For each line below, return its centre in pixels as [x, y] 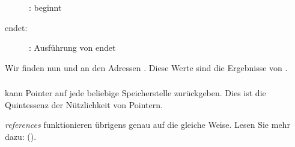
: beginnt [45, 7]
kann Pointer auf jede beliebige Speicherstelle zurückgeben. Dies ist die [135, 93]
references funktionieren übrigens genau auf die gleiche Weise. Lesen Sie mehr [147, 125]
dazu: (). [21, 137]
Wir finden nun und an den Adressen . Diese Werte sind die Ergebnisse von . [146, 67]
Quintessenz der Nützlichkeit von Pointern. [84, 104]
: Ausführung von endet [72, 48]
